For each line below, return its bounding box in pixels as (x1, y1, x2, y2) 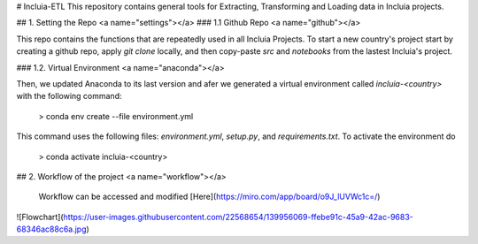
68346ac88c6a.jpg (16, 224, 88, 234)
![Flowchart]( (16, 211, 64, 222)
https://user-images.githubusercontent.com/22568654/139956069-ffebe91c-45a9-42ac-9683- (63, 211, 413, 222)
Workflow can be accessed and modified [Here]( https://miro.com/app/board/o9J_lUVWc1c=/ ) (38, 191, 381, 202)
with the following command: (16, 91, 122, 102)
